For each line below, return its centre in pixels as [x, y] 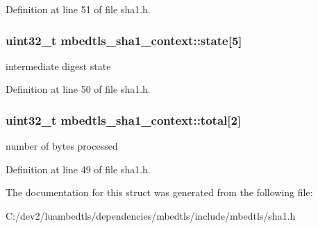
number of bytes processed [62, 146]
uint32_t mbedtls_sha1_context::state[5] [124, 40]
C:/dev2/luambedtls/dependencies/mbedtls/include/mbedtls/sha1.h [151, 216]
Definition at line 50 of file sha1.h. [78, 89]
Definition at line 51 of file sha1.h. [78, 9]
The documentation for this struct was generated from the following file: [159, 192]
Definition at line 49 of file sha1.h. [78, 169]
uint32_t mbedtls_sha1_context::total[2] [124, 120]
